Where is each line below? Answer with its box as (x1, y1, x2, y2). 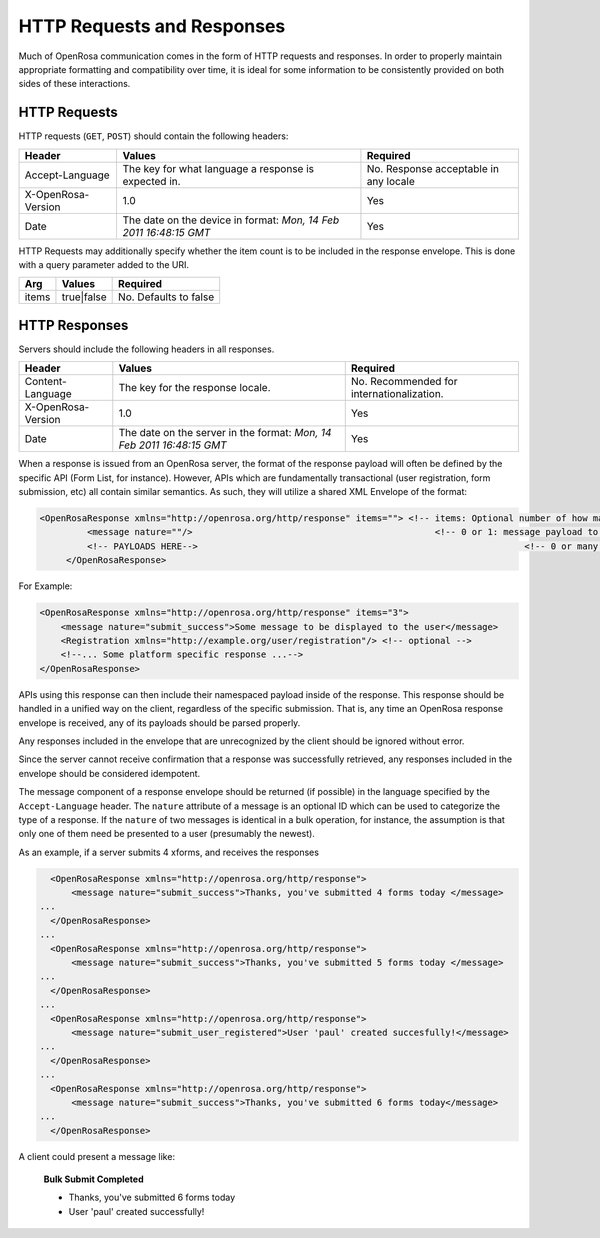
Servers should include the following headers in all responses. (18, 343, 275, 355)
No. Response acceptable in (366, 161, 500, 175)
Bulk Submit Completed (43, 1173, 144, 1185)
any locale (366, 174, 415, 188)
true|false (61, 290, 107, 304)
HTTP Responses (18, 316, 129, 334)
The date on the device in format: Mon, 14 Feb (122, 213, 340, 227)
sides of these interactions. (18, 78, 131, 90)
